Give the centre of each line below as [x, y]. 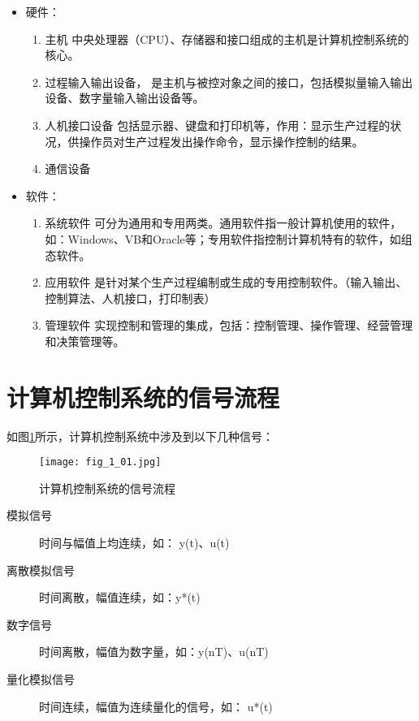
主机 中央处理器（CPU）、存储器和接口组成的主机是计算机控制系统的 [227, 39]
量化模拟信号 [41, 679]
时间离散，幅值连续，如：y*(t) [120, 597]
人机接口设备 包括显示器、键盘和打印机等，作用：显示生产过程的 [218, 125]
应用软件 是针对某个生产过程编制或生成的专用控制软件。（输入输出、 [226, 282]
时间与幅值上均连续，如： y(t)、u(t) [134, 543]
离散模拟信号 [41, 570]
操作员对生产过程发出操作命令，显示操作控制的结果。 [221, 141]
